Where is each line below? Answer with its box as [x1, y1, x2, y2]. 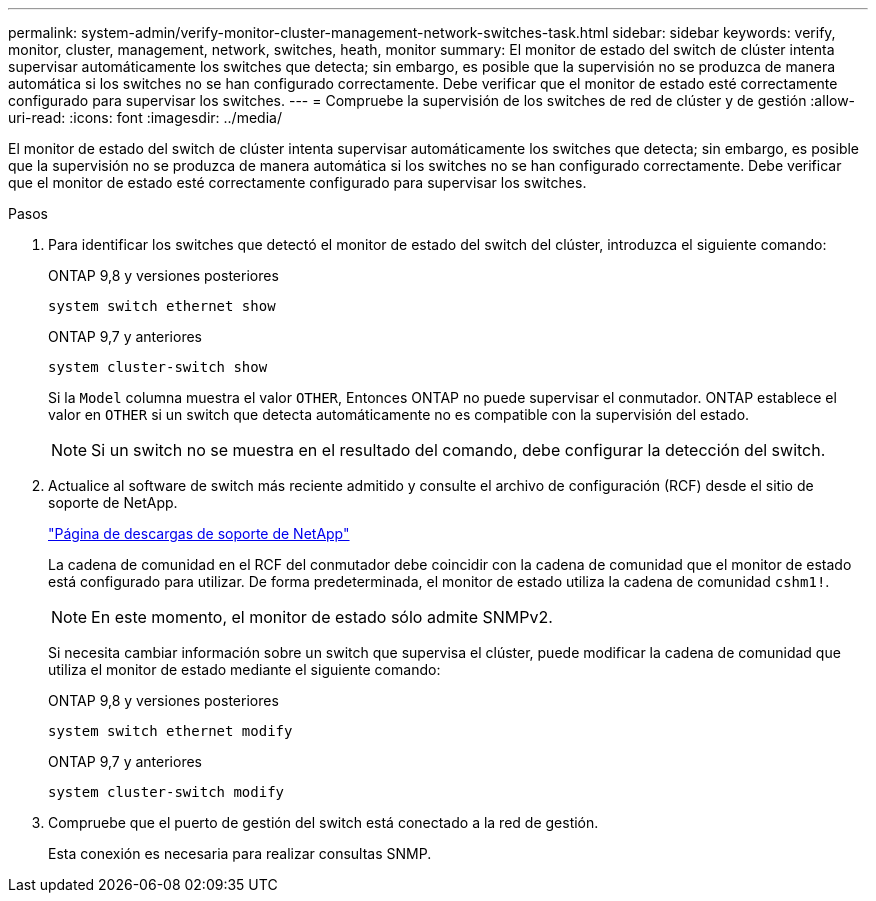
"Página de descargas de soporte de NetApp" [48, 525, 350, 542]
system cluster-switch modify [48, 784, 285, 800]
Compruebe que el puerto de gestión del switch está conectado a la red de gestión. [48, 814, 599, 831]
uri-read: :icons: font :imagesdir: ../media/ [8, 109, 282, 126]
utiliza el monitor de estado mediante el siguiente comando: [48, 661, 441, 678]
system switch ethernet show [48, 298, 276, 314]
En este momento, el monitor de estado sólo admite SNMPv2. [91, 607, 553, 627]
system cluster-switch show [48, 359, 268, 375]
